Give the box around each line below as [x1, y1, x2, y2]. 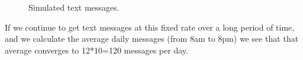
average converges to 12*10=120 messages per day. [5, 44, 188, 56]
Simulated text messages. [28, 1, 120, 13]
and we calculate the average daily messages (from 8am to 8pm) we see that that [5, 32, 299, 45]
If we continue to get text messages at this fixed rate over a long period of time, [5, 21, 295, 33]
